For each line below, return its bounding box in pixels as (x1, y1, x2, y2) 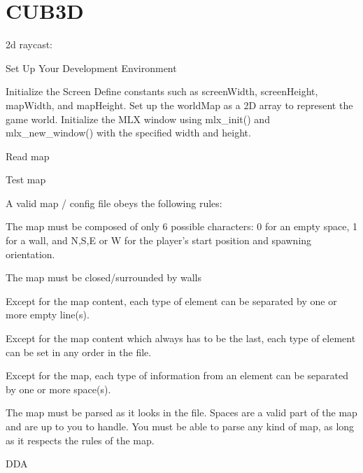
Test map (6, 172, 46, 187)
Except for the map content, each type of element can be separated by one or (6, 293, 337, 308)
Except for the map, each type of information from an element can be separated (6, 368, 349, 383)
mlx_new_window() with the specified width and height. (6, 125, 251, 140)
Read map (6, 148, 50, 163)
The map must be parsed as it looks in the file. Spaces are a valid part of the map (6, 405, 357, 420)
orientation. (6, 246, 55, 261)
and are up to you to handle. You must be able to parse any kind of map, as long (6, 419, 355, 433)
